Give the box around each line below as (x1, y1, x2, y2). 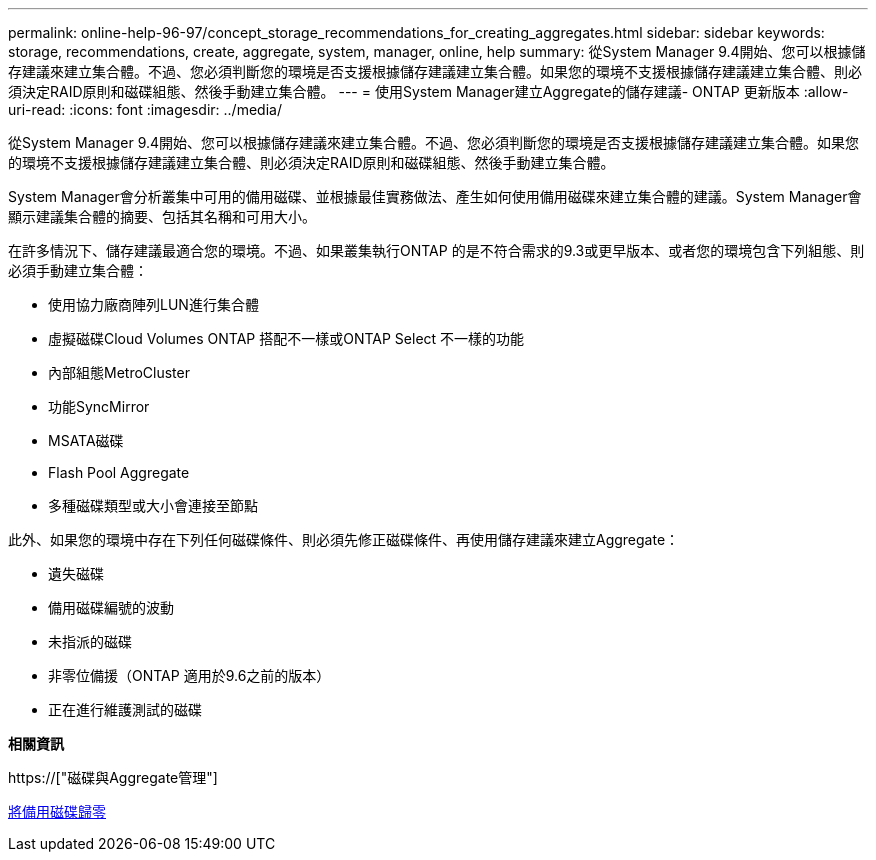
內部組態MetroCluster (48, 364, 190, 381)
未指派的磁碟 (48, 633, 132, 650)
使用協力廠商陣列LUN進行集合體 (48, 296, 259, 313)
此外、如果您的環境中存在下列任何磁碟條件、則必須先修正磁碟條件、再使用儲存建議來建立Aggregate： (8, 531, 680, 548)
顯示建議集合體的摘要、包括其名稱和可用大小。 (8, 208, 316, 225)
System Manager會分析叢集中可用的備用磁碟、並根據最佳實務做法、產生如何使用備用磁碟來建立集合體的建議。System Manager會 (8, 188, 862, 205)
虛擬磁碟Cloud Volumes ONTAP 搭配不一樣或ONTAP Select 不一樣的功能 (48, 330, 525, 347)
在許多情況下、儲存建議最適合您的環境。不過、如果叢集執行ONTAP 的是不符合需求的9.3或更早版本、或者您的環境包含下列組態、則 (8, 242, 865, 259)
